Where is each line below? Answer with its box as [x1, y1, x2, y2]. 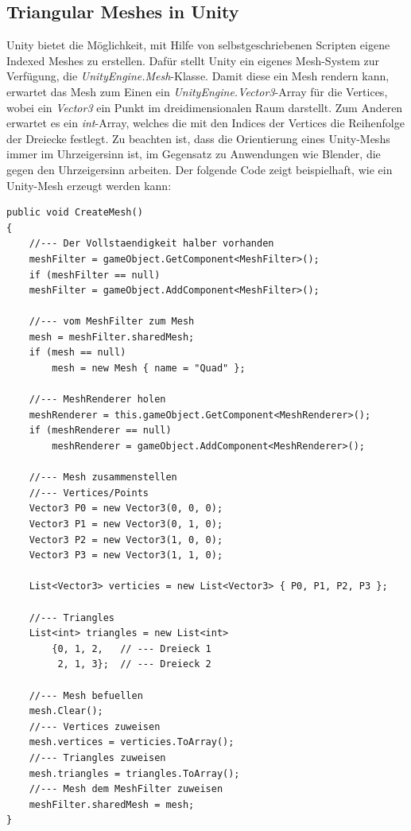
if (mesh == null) [29, 347, 126, 359]
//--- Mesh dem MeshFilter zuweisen [29, 783, 223, 795]
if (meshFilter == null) [29, 269, 161, 281]
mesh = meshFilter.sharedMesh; [29, 331, 195, 343]
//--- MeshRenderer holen [29, 394, 166, 406]
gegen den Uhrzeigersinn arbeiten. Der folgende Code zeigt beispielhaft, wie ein [6, 161, 393, 177]
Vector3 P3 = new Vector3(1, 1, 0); [29, 549, 223, 561]
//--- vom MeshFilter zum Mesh [29, 316, 195, 328]
